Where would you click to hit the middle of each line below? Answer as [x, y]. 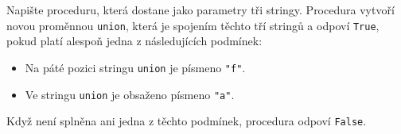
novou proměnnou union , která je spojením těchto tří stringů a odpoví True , [193, 25]
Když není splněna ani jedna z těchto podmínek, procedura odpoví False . [187, 121]
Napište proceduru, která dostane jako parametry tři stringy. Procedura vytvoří [200, 10]
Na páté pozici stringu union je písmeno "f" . [135, 67]
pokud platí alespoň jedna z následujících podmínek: [134, 41]
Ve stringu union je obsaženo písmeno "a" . [130, 94]
